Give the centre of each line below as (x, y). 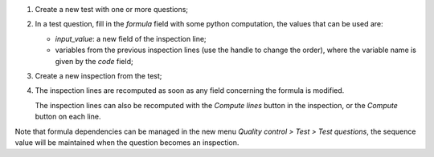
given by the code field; (94, 61)
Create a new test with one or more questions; (112, 9)
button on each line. (68, 117)
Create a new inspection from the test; (98, 75)
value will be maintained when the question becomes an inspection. (127, 142)
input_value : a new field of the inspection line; (131, 38)
